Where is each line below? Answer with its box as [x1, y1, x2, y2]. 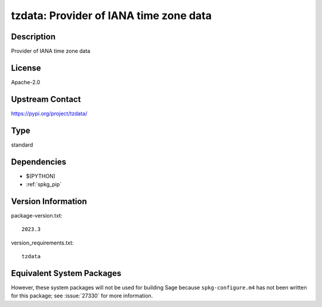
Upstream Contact [11, 94, 81, 104]
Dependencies [11, 157, 67, 167]
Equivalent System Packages [11, 268, 122, 278]
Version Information [11, 196, 87, 206]
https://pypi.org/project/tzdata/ [11, 110, 88, 117]
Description [11, 32, 56, 42]
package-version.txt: [11, 212, 63, 219]
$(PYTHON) [26, 172, 56, 179]
